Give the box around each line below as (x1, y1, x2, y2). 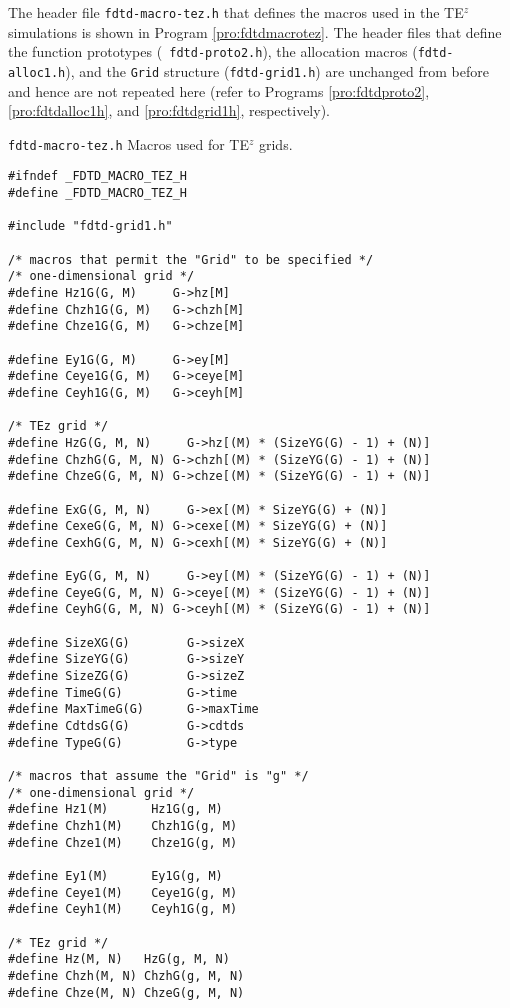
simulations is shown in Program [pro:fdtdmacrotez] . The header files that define (8, 21, 502, 42)
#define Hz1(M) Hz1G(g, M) (8, 802, 223, 817)
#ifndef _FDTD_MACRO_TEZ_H (8, 169, 187, 184)
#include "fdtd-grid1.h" (8, 219, 173, 234)
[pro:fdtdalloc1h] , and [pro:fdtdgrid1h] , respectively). (8, 100, 330, 121)
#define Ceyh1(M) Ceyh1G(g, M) (8, 902, 238, 917)
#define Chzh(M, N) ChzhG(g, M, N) (8, 968, 245, 983)
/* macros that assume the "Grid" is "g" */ (8, 769, 309, 784)
